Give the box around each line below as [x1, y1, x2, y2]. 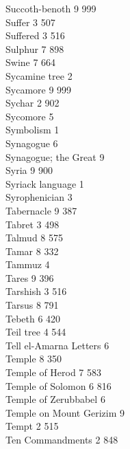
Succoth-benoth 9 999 [5, 1, 96, 15]
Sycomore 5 [5, 109, 54, 123]
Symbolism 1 [5, 122, 60, 137]
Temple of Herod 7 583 [5, 365, 102, 380]
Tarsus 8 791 [5, 298, 59, 312]
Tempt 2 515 [5, 419, 59, 433]
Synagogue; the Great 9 [5, 149, 105, 164]
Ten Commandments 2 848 [5, 432, 118, 446]
